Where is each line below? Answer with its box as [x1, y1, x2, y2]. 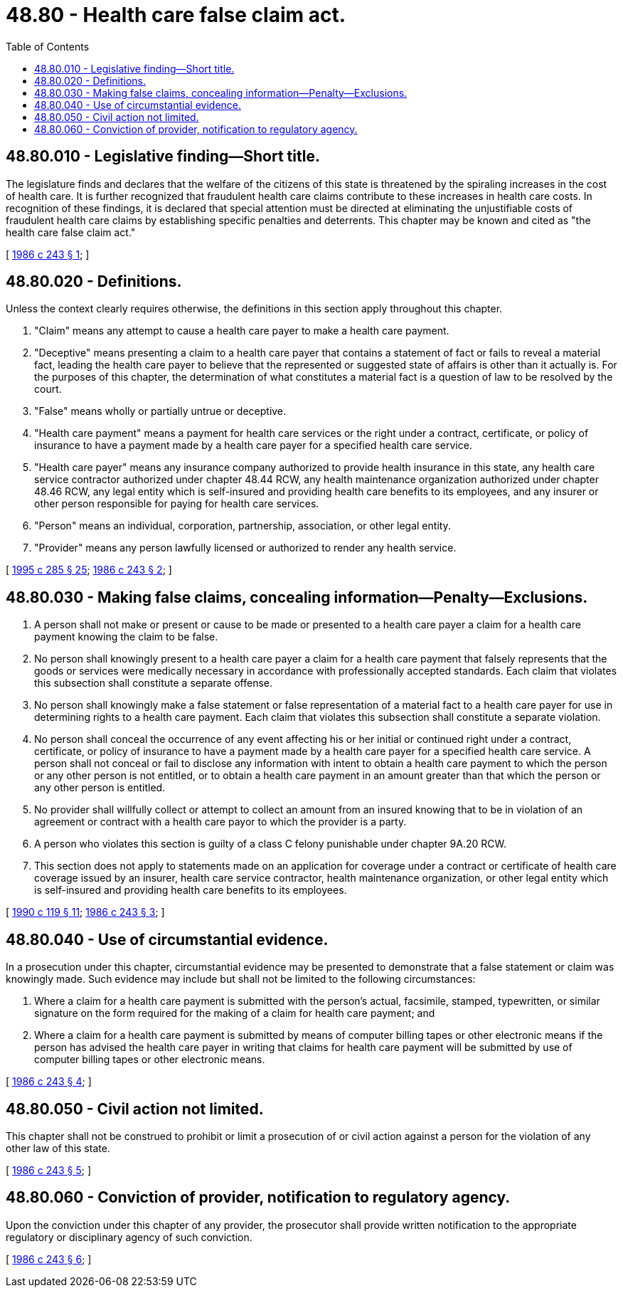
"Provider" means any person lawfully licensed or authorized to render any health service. [34, 542, 457, 554]
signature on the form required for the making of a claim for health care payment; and [34, 1007, 435, 1020]
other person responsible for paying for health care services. [34, 497, 319, 510]
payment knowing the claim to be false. [34, 630, 218, 643]
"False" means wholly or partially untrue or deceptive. [34, 405, 287, 418]
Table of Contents [6, 40, 90, 53]
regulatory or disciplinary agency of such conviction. [6, 1230, 252, 1243]
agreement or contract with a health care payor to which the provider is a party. [34, 816, 407, 828]
